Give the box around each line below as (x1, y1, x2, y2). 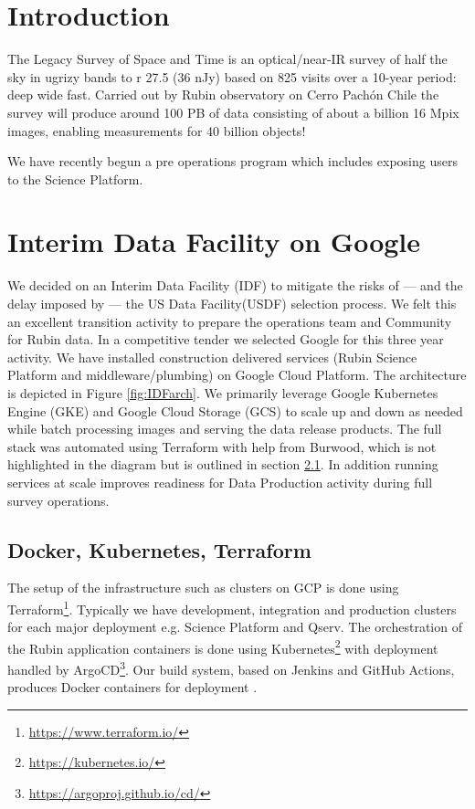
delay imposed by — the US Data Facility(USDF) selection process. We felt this (7, 294, 457, 312)
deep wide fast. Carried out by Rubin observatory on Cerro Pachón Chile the (7, 85, 439, 104)
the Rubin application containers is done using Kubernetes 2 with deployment (7, 636, 438, 657)
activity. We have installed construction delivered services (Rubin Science (7, 347, 417, 366)
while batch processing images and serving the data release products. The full (7, 419, 442, 438)
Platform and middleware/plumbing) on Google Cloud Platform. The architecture (7, 365, 467, 384)
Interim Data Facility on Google (7, 223, 421, 260)
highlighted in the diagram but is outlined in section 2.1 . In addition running (7, 455, 438, 474)
